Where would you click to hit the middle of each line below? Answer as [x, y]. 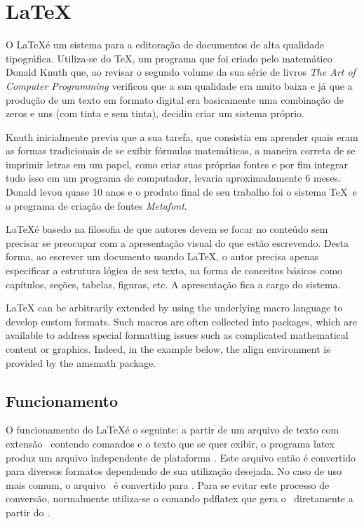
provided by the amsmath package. [81, 362]
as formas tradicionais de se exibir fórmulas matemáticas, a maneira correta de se [181, 150]
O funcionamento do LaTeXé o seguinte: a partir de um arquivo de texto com [173, 430]
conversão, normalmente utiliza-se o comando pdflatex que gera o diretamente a [180, 498]
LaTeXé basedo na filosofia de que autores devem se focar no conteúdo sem [167, 229]
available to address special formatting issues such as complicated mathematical [177, 335]
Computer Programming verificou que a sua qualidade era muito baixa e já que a [179, 85]
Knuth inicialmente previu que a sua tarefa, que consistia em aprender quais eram [182, 136]
